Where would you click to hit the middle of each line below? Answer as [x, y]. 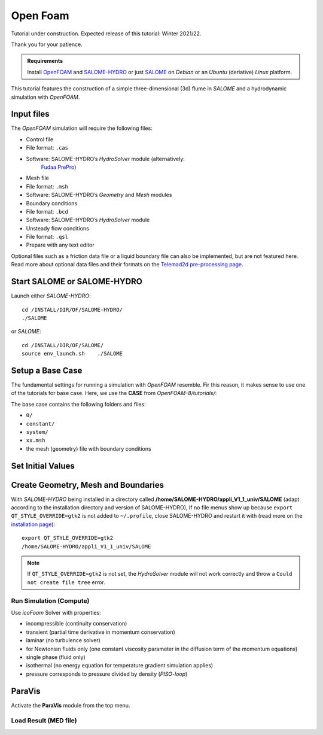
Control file [40, 139]
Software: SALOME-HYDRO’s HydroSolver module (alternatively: [106, 159]
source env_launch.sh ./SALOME [72, 354]
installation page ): [33, 524]
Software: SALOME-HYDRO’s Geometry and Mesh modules [99, 195]
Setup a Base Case [47, 370]
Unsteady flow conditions [57, 228]
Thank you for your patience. [47, 44]
